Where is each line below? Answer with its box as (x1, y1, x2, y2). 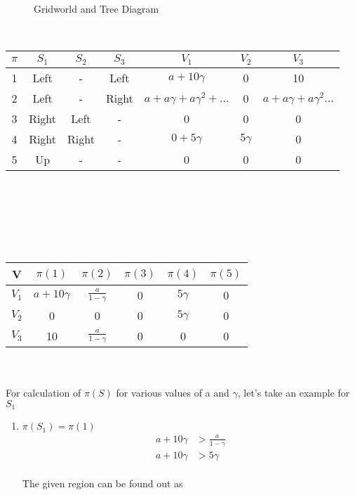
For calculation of (6, 385, 81, 400)
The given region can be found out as (22, 476, 183, 491)
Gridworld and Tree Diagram (34, 1, 159, 15)
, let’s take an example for (237, 385, 350, 400)
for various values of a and (116, 385, 229, 400)
